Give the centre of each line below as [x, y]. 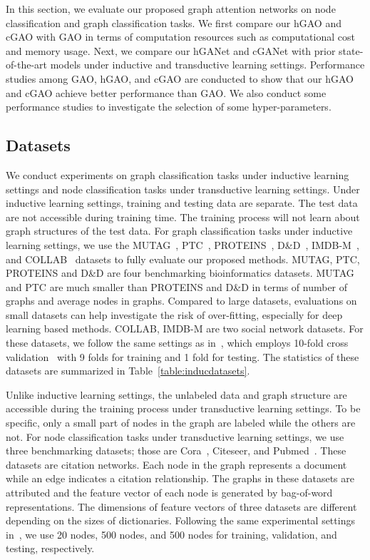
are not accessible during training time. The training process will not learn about [183, 217]
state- [351, 50]
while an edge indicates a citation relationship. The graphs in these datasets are [180, 478]
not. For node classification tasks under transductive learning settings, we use [175, 436]
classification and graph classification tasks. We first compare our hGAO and [174, 22]
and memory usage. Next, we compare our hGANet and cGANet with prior [171, 50]
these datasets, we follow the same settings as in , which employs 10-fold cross [177, 343]
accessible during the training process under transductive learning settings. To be [183, 408]
